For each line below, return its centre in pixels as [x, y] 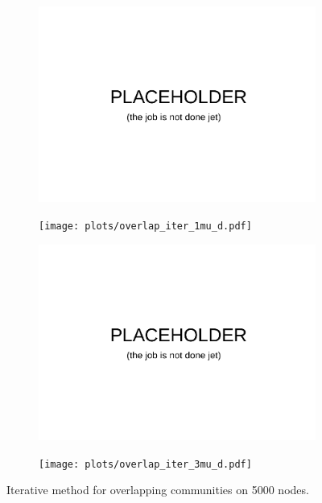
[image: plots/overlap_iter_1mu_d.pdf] [145, 226]
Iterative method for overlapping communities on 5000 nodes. [158, 490]
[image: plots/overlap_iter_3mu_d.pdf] [145, 464]
